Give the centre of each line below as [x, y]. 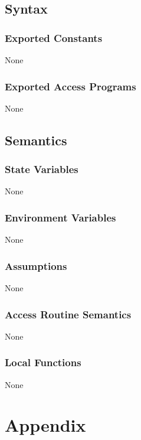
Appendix [45, 425]
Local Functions [43, 362]
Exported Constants [54, 38]
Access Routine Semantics [68, 314]
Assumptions [36, 265]
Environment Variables [60, 217]
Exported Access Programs [70, 86]
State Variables [42, 169]
